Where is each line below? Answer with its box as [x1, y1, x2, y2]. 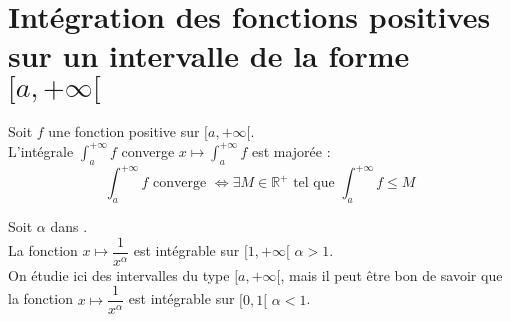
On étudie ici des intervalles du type [8, 264, 230, 285]
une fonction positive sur [48, 121, 200, 142]
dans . [50, 216, 88, 236]
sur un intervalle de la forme [8, 35, 410, 76]
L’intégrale [8, 140, 74, 161]
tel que [293, 176, 335, 191]
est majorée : [251, 140, 331, 161]
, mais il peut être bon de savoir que [280, 264, 503, 285]
